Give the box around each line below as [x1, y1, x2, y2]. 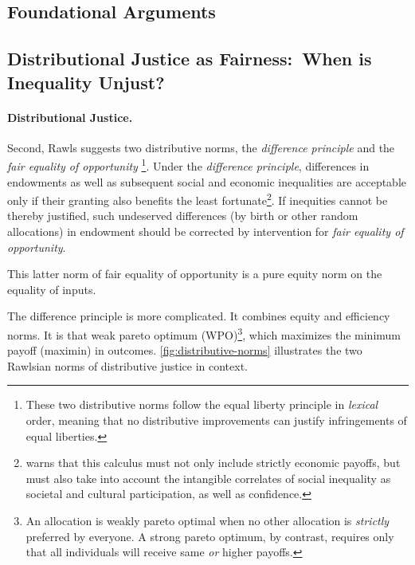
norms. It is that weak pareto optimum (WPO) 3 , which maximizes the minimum [7, 324, 401, 343]
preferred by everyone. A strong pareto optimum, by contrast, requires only [25, 528, 394, 544]
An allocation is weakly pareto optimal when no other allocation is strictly [25, 512, 390, 528]
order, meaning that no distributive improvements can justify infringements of [25, 412, 407, 429]
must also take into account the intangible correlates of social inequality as [25, 469, 391, 486]
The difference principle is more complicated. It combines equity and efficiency [7, 308, 390, 324]
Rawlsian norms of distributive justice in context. [7, 357, 248, 374]
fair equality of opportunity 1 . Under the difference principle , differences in [7, 155, 370, 174]
